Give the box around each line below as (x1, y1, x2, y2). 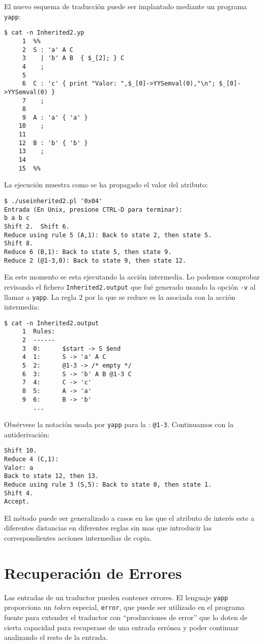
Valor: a (4, 464, 34, 471)
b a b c (4, 214, 30, 222)
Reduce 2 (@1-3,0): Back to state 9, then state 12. (4, 257, 186, 264)
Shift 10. (4, 447, 37, 455)
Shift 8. (4, 240, 34, 247)
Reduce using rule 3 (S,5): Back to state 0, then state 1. (4, 481, 212, 488)
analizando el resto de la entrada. (4, 632, 108, 642)
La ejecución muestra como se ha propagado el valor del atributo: (4, 179, 208, 190)
